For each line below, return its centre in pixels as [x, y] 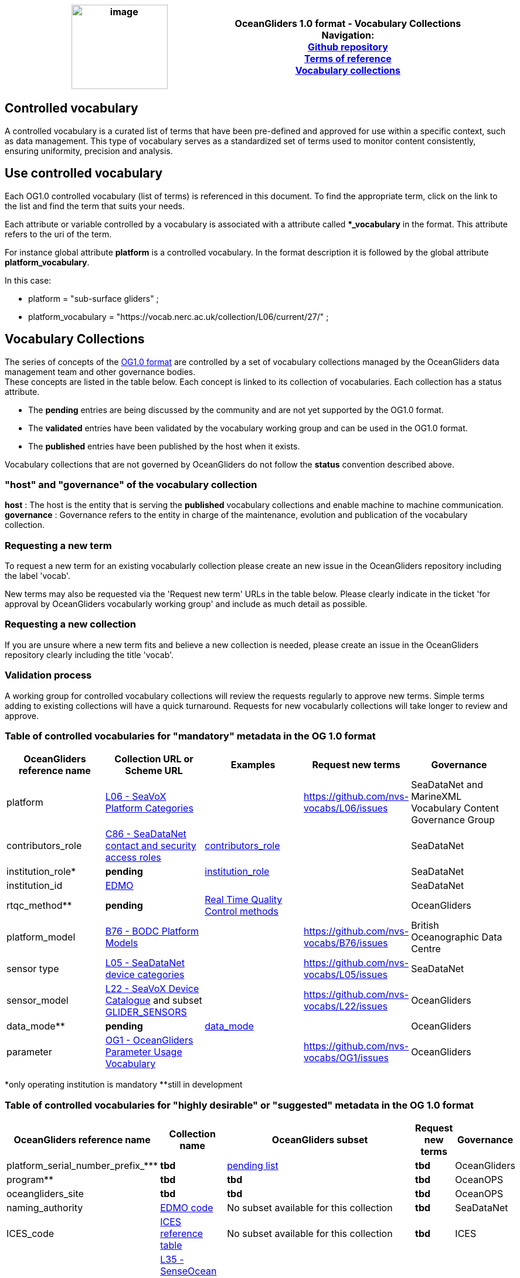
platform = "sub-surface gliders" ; [94, 298]
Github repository [348, 47]
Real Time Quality [244, 900]
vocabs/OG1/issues [346, 1058]
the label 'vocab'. [38, 576]
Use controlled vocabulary [84, 173]
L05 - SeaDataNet [145, 963]
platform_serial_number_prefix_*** [82, 1166]
